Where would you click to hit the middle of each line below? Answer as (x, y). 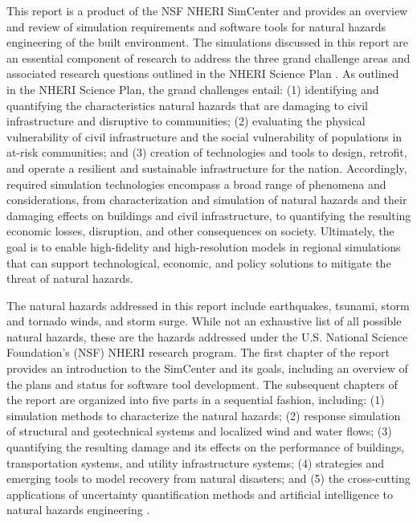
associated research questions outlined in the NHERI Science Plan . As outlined (203, 74)
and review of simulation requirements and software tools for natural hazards (196, 26)
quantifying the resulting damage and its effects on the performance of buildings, (206, 447)
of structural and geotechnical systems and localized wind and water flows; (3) (199, 431)
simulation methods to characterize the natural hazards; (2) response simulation (204, 415)
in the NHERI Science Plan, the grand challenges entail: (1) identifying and (193, 89)
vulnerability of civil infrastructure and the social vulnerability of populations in (204, 136)
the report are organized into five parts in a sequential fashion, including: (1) (196, 400)
